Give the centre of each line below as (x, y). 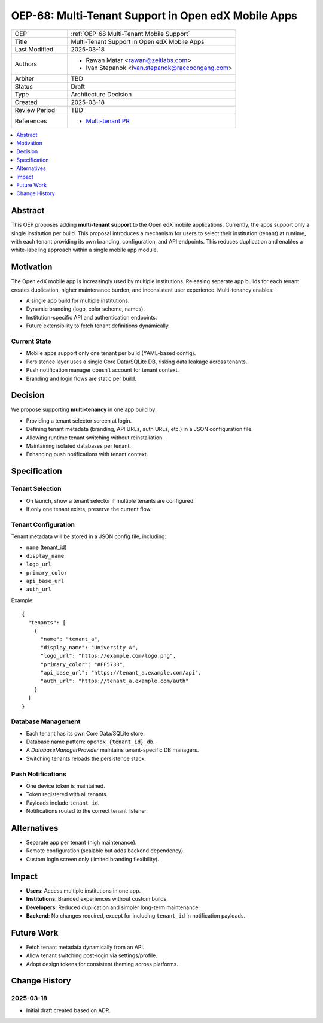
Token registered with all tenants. (67, 794)
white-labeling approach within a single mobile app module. (85, 250)
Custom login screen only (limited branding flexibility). (93, 859)
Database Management (46, 721)
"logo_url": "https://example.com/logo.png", (108, 656)
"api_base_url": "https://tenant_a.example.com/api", (121, 673)
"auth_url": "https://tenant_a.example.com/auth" (115, 681)
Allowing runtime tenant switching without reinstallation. (95, 438)
